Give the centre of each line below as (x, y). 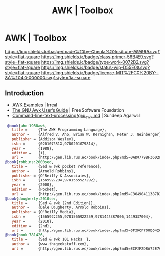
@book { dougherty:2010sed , (31, 199)
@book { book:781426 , (25, 235)
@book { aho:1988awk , (27, 126)
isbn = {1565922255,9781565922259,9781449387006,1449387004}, (82, 217)
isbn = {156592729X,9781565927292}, (55, 180)
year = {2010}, (33, 221)
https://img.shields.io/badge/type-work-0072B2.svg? (95, 62)
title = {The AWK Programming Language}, (59, 130)
